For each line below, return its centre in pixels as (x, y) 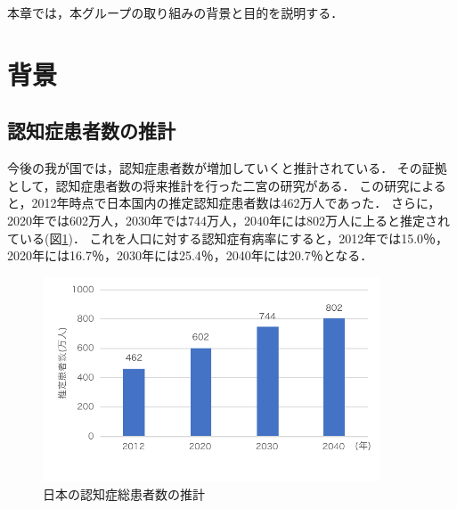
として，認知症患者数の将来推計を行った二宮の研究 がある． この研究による (227, 185)
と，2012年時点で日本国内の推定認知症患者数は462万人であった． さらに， (224, 203)
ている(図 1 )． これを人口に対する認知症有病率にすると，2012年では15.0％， (228, 238)
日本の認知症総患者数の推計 (124, 493)
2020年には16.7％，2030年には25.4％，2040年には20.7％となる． (190, 255)
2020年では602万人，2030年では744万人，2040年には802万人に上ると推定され (228, 220)
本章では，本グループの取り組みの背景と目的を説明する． (175, 12)
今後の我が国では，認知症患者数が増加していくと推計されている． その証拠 (227, 168)
